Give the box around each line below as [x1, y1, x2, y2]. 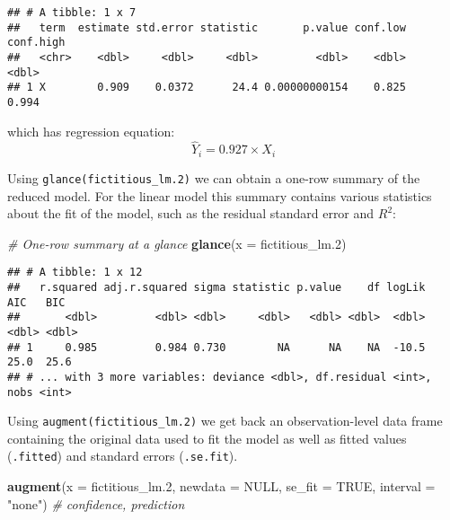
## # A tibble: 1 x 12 [7, 266, 143, 279]
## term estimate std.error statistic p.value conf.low [7, 21, 406, 34]
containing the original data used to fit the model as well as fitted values [7, 428, 407, 447]
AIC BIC [7, 295, 66, 309]
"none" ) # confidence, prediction [7, 494, 185, 513]
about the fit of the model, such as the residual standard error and [7, 204, 375, 223]
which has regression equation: [7, 121, 175, 140]
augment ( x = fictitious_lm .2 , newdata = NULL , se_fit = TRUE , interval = [7, 477, 436, 496]
